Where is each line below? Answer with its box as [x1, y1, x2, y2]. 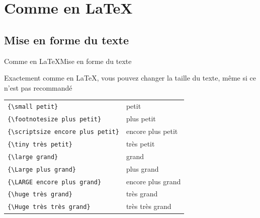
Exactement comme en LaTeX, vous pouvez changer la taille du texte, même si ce [4, 72, 256, 83]
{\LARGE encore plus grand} [8, 178, 102, 186]
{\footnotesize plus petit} [8, 116, 102, 123]
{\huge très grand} [8, 191, 72, 198]
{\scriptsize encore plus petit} [8, 128, 119, 135]
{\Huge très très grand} [8, 203, 91, 211]
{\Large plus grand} [8, 166, 76, 173]
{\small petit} [8, 103, 58, 111]
